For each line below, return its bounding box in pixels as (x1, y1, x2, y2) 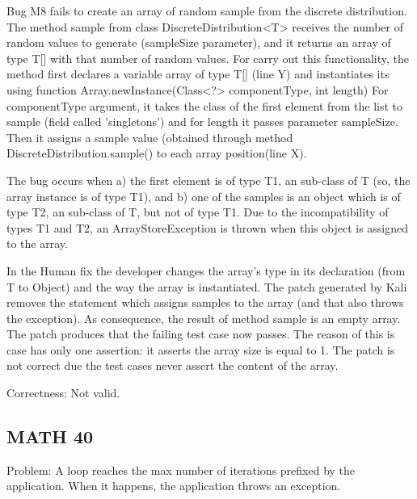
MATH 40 (6, 424, 94, 449)
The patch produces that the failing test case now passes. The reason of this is (6, 325, 395, 342)
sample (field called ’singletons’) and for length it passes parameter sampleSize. (6, 113, 398, 130)
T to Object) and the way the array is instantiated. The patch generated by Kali (6, 278, 407, 295)
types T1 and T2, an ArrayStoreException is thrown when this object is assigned (6, 219, 409, 236)
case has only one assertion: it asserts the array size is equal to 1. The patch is (6, 341, 395, 358)
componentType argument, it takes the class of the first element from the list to (6, 97, 403, 114)
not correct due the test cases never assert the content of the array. (6, 357, 339, 374)
